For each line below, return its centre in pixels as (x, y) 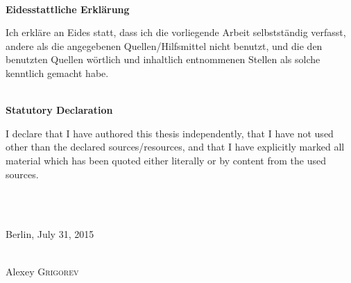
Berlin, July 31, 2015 (50, 234)
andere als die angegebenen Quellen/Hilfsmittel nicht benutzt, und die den (164, 45)
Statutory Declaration (59, 110)
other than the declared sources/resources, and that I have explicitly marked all (175, 147)
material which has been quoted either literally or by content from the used (166, 160)
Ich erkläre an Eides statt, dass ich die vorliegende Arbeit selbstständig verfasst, (176, 32)
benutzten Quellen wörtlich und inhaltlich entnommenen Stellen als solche (163, 59)
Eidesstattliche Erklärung (68, 9)
